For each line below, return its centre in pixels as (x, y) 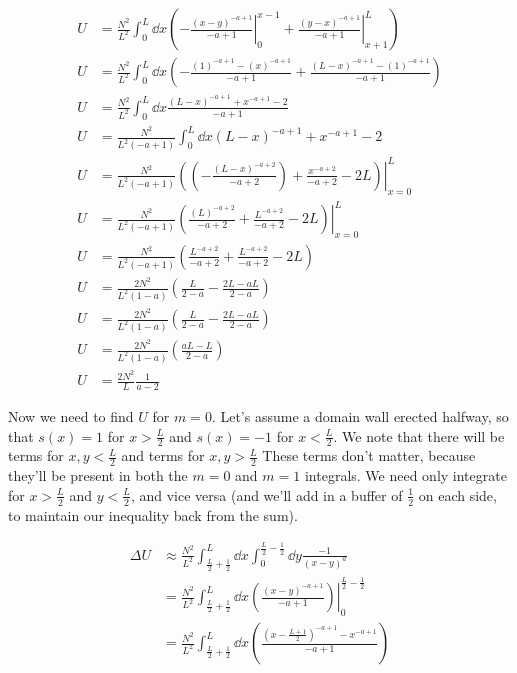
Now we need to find (71, 416)
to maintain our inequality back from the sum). (153, 514)
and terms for (163, 455)
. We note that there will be (419, 435)
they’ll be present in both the (98, 475)
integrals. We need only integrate (405, 475)
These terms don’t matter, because (369, 455)
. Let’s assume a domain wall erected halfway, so (360, 416)
